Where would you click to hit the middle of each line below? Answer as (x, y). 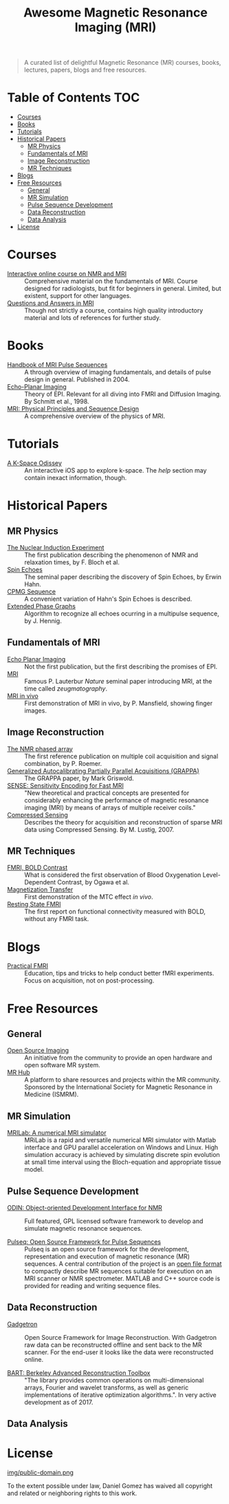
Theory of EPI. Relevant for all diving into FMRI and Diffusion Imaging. (123, 394)
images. (35, 710)
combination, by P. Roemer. (63, 763)
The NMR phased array (40, 749)
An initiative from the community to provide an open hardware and (118, 1058)
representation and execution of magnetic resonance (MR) (107, 1256)
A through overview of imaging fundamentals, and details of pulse (118, 372)
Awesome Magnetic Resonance (116, 13)
